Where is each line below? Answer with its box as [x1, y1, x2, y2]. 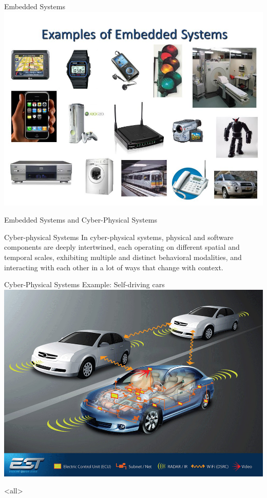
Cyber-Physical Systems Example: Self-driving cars [4, 279, 165, 290]
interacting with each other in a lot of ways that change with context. [4, 262, 223, 272]
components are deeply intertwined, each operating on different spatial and [4, 242, 240, 252]
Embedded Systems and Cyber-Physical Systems [4, 214, 157, 225]
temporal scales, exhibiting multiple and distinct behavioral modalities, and [4, 251, 242, 262]
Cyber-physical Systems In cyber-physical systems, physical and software [4, 231, 234, 242]
